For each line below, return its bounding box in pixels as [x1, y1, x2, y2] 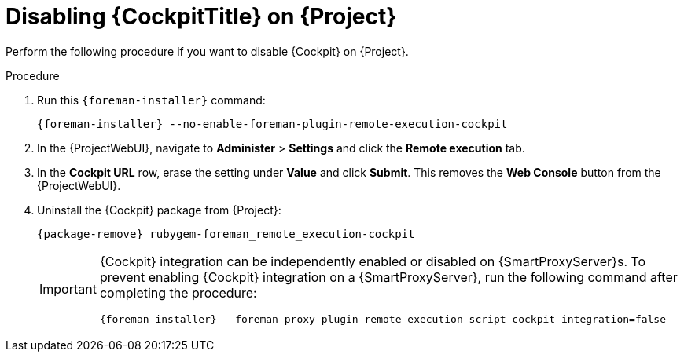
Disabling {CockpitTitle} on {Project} [6, 3, 397, 30]
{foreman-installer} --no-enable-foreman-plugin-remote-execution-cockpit [37, 117, 508, 130]
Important [39, 281, 97, 298]
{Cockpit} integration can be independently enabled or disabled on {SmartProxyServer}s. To [99, 253, 646, 269]
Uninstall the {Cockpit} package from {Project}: [37, 203, 281, 217]
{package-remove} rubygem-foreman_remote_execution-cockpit [37, 227, 415, 240]
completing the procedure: [99, 284, 257, 301]
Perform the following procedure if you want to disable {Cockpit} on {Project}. [6, 44, 409, 58]
